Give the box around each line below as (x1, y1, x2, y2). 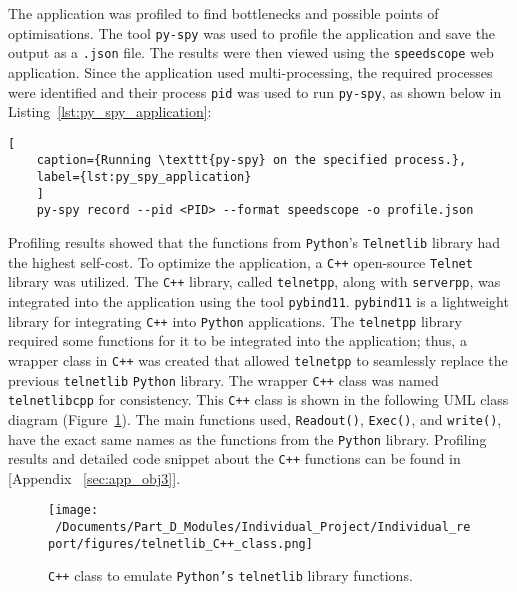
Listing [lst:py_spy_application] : (8, 101, 212, 122)
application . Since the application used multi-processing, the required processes (8, 61, 493, 82)
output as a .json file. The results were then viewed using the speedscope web (8, 42, 494, 63)
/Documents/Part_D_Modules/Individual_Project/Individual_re (55, 520, 471, 535)
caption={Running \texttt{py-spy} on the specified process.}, (36, 153, 467, 168)
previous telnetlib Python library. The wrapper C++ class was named (8, 369, 439, 390)
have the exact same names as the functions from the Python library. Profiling (8, 428, 487, 449)
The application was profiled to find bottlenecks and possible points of (8, 3, 439, 23)
